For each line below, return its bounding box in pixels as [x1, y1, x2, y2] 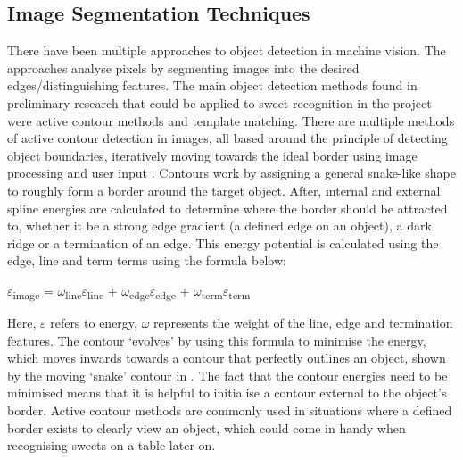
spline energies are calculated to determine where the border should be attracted [7, 198, 448, 217]
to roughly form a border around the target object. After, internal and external [7, 180, 441, 199]
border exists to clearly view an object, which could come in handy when [7, 418, 406, 437]
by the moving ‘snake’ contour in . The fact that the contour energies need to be [7, 365, 448, 384]
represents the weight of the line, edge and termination [153, 314, 453, 332]
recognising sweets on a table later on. [7, 436, 216, 455]
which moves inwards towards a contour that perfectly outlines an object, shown [7, 348, 446, 367]
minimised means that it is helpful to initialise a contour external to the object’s [7, 383, 447, 402]
